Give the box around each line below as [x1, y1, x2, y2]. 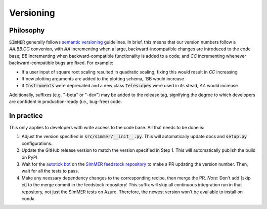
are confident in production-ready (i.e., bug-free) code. [9, 99, 122, 104]
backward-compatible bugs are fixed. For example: [9, 60, 114, 66]
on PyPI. [21, 154, 39, 160]
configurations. [21, 140, 53, 146]
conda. [21, 196, 36, 202]
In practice [9, 111, 43, 120]
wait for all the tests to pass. [21, 168, 79, 174]
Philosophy [9, 26, 45, 35]
